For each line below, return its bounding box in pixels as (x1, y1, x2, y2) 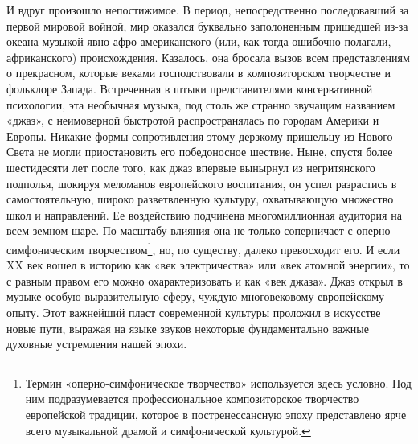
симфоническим (6, 240, 84, 257)
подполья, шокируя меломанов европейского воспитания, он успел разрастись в (6, 175, 397, 191)
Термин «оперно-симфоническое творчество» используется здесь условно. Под (25, 374, 412, 391)
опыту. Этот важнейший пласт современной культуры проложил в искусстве (6, 303, 381, 320)
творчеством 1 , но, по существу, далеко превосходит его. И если (88, 238, 400, 257)
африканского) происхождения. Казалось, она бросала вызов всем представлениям (6, 48, 410, 65)
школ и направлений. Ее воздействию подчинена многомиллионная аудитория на (6, 206, 402, 223)
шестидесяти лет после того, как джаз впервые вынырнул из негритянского (6, 158, 375, 175)
